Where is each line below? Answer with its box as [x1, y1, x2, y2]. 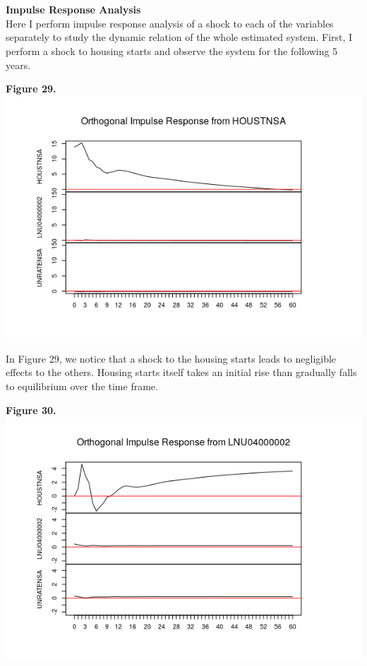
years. [6, 57, 31, 72]
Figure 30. [6, 402, 56, 417]
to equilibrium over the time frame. [6, 378, 158, 393]
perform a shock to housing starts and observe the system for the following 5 [6, 43, 338, 58]
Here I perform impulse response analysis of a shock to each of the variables [6, 16, 334, 30]
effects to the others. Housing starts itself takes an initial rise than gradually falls [6, 365, 357, 380]
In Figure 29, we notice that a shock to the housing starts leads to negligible [6, 351, 337, 365]
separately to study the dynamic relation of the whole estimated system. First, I [6, 30, 353, 44]
